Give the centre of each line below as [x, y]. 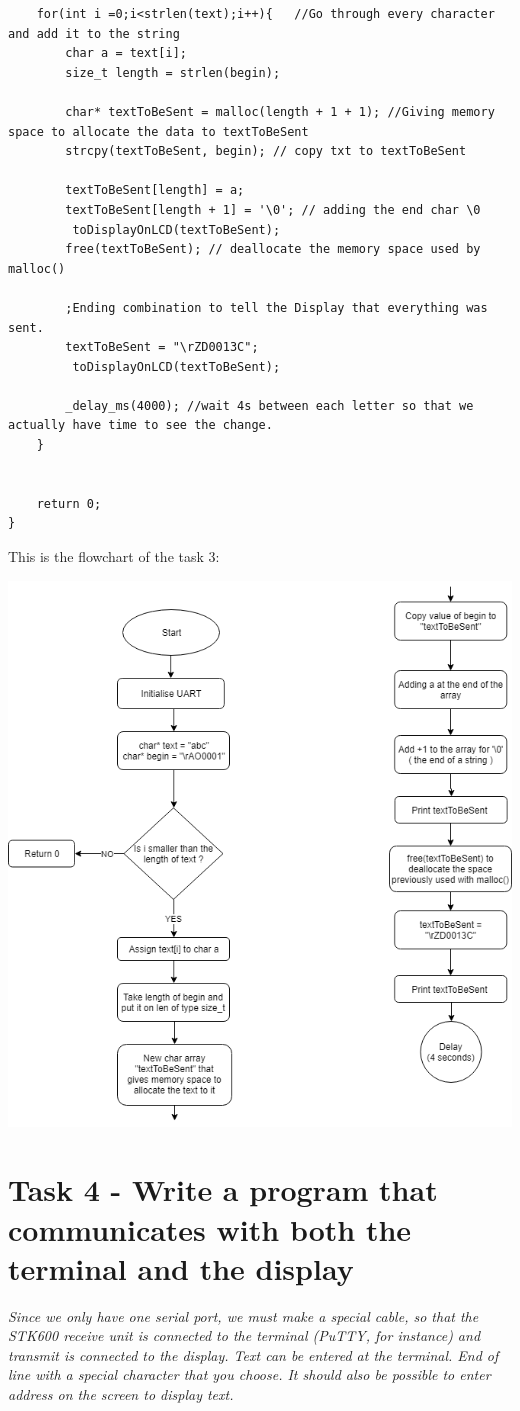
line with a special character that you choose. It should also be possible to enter [249, 1374]
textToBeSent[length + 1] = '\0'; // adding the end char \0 [273, 209]
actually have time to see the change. [140, 425]
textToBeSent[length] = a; [155, 190]
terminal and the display [181, 1267]
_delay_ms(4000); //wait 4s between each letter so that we [269, 405]
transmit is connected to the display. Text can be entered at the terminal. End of [253, 1354]
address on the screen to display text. [121, 1394]
